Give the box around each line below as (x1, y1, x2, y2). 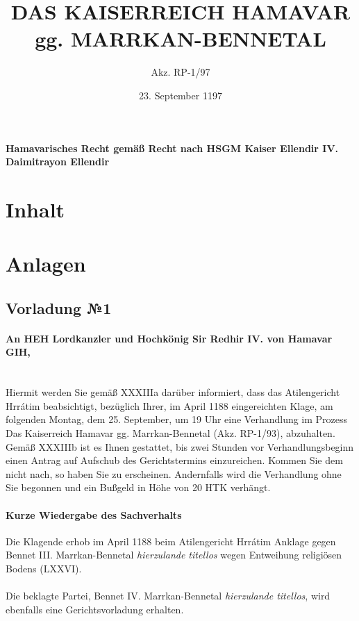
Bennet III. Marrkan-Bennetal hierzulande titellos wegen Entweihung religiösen (6, 547, 342, 562)
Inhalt (6, 194, 65, 223)
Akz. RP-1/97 (151, 65, 210, 79)
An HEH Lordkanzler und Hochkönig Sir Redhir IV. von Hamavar (6, 331, 333, 345)
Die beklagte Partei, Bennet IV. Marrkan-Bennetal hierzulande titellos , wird (6, 588, 331, 603)
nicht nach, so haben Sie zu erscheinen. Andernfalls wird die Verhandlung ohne (6, 466, 342, 481)
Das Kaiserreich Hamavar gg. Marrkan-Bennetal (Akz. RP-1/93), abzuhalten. (6, 425, 335, 440)
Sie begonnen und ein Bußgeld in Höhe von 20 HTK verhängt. (6, 480, 271, 495)
